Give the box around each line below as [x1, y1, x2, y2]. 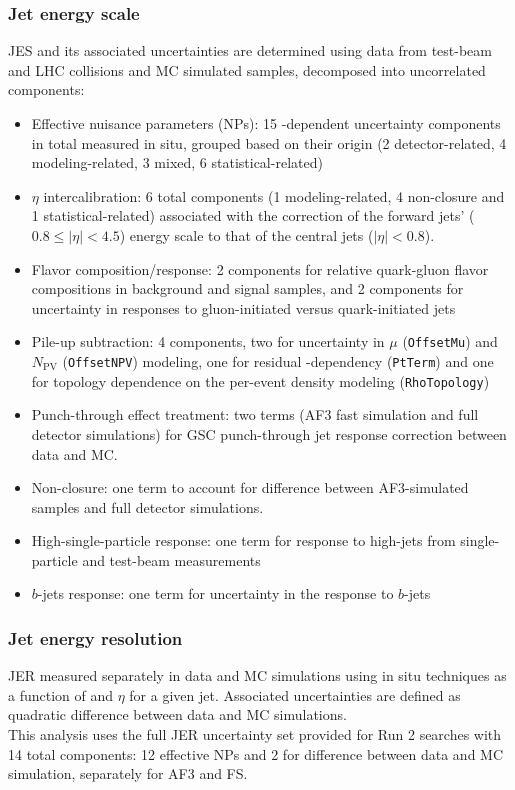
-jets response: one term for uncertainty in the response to [37, 583, 394, 604]
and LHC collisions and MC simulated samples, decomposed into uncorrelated [8, 59, 486, 80]
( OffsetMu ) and [402, 331, 498, 352]
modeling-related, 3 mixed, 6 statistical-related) [31, 152, 323, 173]
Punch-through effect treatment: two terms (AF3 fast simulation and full [31, 404, 479, 425]
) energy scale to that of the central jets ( [119, 224, 374, 245]
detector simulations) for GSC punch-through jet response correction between [31, 423, 507, 444]
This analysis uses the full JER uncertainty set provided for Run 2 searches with [8, 724, 502, 745]
